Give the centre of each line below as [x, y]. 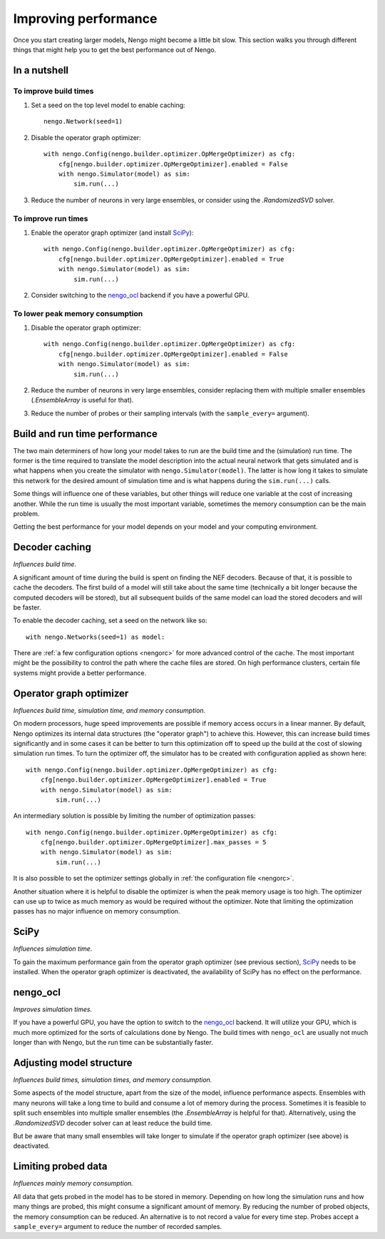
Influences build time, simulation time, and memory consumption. [109, 710]
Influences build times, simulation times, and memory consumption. [113, 1080]
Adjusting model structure [73, 1062]
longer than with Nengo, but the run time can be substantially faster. [113, 1043]
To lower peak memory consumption [78, 313]
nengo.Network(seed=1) [83, 122]
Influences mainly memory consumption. [73, 1183]
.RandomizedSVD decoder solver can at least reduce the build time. [113, 1123]
